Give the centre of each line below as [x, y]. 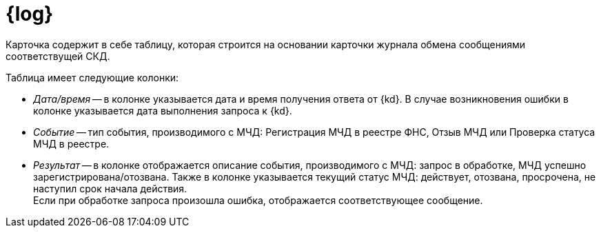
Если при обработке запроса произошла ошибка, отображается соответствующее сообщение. [258, 200]
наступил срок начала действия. [110, 188]
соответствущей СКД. [58, 56]
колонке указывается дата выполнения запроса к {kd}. [163, 110]
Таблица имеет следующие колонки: [92, 77]
